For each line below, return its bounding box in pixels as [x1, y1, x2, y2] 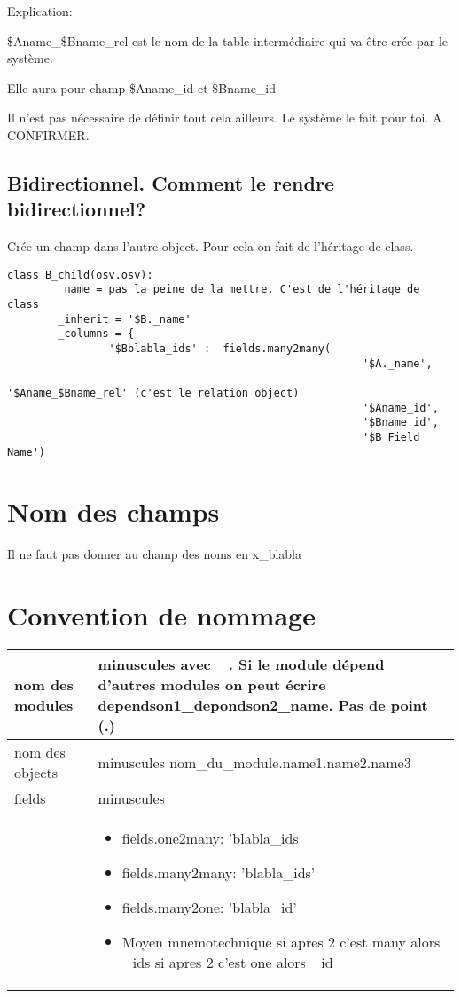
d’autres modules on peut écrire [98, 674, 326, 695]
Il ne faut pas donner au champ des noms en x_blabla [7, 545, 301, 563]
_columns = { [58, 327, 135, 341]
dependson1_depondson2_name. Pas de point [98, 695, 428, 716]
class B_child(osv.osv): [7, 268, 153, 281]
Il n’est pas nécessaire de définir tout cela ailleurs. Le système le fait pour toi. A [7, 108, 442, 127]
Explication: [7, 2, 73, 20]
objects [14, 762, 58, 783]
